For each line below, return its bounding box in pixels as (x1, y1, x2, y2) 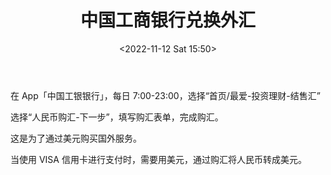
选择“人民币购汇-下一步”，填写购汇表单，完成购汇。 (10, 111, 224, 123)
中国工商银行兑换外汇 (79, 9, 256, 32)
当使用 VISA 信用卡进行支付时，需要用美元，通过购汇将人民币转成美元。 (10, 153, 307, 165)
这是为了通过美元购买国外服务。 (10, 132, 142, 144)
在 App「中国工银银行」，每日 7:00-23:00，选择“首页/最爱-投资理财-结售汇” (10, 89, 321, 101)
